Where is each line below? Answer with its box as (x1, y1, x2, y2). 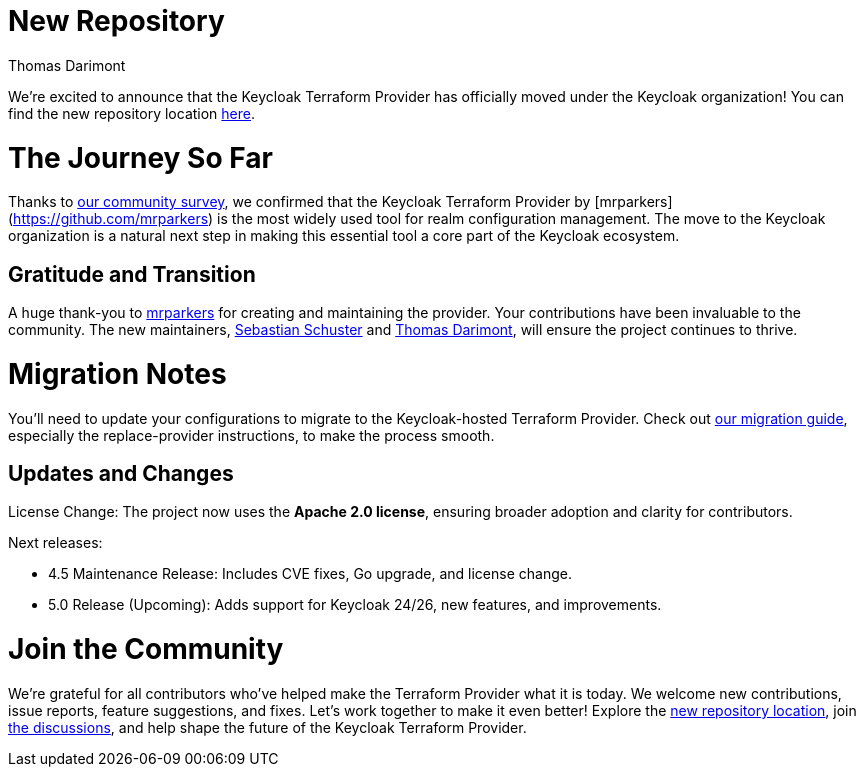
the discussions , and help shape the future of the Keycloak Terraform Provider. (8, 718, 527, 736)
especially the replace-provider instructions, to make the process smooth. (8, 426, 495, 444)
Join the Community (8, 632, 284, 667)
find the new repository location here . (8, 104, 256, 122)
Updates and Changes (8, 461, 234, 487)
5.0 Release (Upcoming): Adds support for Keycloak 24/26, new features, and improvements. (48, 596, 662, 614)
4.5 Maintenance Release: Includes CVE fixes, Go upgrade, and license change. (48, 565, 572, 583)
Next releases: (8, 534, 103, 552)
